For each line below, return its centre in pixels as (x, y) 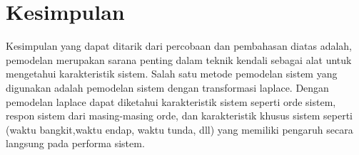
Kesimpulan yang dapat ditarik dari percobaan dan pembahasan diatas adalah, (179, 46)
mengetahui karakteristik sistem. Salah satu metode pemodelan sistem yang (172, 74)
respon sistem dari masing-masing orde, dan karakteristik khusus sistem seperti (179, 116)
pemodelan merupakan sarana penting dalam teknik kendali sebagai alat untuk (179, 59)
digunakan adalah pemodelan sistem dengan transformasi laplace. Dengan (167, 87)
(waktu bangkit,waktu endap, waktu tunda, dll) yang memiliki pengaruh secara (179, 129)
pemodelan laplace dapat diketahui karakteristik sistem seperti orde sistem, (171, 101)
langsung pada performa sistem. (75, 143)
